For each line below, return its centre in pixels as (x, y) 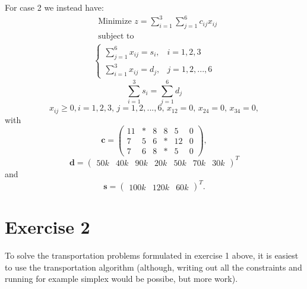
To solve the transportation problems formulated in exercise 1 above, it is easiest (152, 255)
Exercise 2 (48, 227)
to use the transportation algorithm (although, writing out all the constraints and (153, 267)
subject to (116, 36)
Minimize (115, 22)
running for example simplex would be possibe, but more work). (121, 279)
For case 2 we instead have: (54, 7)
